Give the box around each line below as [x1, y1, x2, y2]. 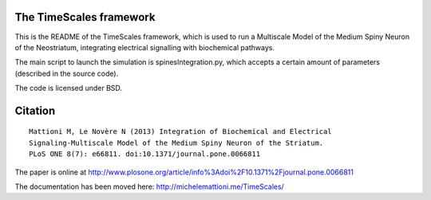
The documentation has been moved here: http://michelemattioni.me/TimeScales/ [14, 182, 285, 191]
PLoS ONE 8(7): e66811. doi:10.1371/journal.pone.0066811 [29, 150, 261, 159]
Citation [14, 104, 56, 117]
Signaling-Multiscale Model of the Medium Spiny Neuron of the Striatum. [29, 138, 324, 147]
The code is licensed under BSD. [14, 84, 123, 93]
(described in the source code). [14, 69, 119, 78]
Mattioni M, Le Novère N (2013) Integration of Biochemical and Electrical [29, 127, 332, 136]
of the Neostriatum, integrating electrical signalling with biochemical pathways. [14, 42, 275, 52]
